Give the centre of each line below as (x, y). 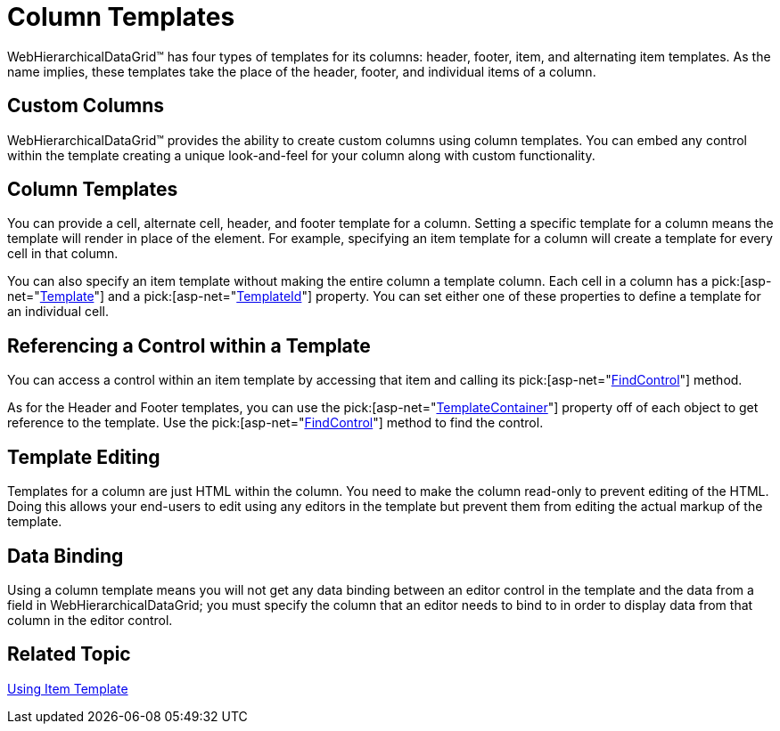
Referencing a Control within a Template (189, 345)
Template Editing (84, 457)
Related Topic (69, 654)
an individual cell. (58, 312)
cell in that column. (63, 254)
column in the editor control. (90, 620)
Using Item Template (68, 688)
